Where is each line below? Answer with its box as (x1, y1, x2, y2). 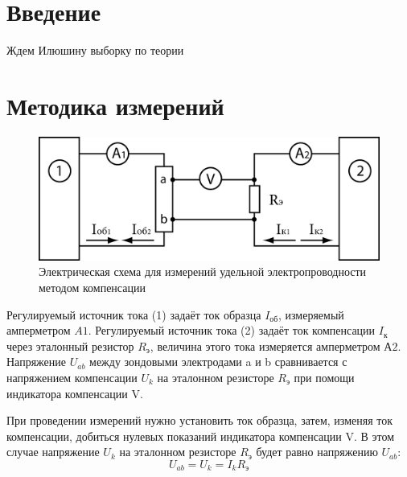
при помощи (294, 369, 355, 386)
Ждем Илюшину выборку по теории (6, 42, 184, 59)
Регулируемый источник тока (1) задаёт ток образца (6, 306, 261, 323)
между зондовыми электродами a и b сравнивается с (89, 353, 347, 370)
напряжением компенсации (6, 369, 138, 386)
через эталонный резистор (6, 337, 134, 354)
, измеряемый (277, 306, 344, 323)
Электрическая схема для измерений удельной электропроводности (39, 263, 367, 280)
